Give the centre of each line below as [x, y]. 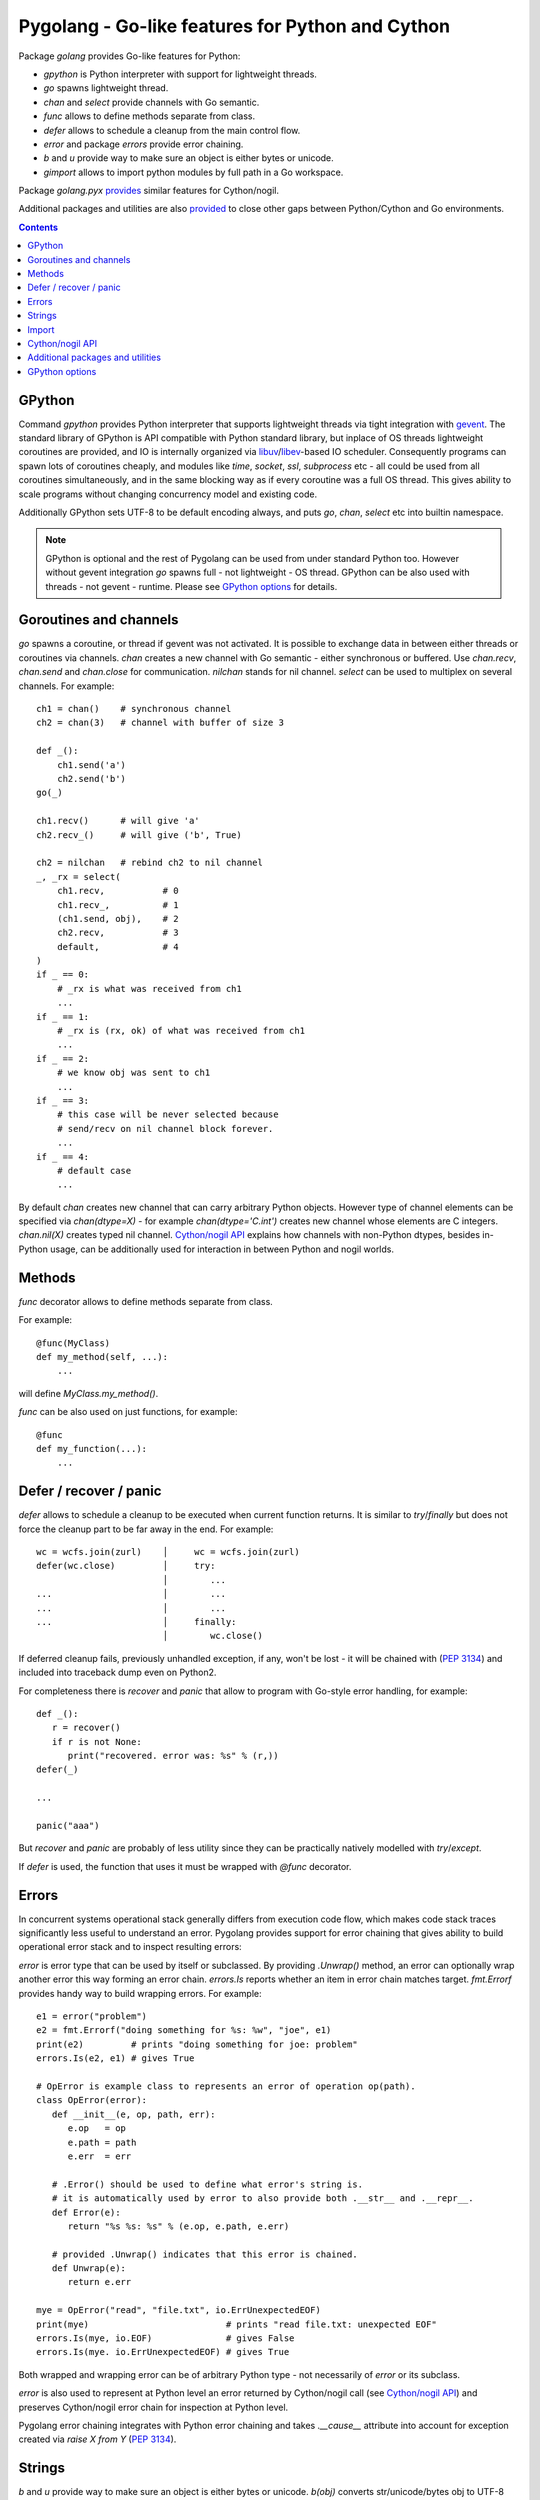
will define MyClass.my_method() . [88, 1393]
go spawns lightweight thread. [106, 88]
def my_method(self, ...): [102, 1356]
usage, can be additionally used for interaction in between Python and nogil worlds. [222, 1249]
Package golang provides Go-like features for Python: [129, 56]
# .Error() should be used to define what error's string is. [207, 2184]
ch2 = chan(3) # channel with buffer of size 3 [160, 723]
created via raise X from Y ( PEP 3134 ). [97, 2439]
